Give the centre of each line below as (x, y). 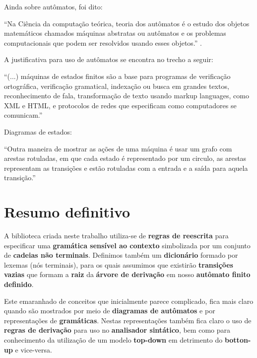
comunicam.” (23, 115)
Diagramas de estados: (38, 131)
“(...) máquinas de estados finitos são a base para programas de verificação (117, 76)
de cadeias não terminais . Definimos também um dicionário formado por (121, 255)
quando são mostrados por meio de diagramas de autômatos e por (110, 311)
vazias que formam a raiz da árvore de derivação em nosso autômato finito (127, 274)
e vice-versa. (33, 349)
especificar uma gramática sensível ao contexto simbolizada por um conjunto (127, 245)
